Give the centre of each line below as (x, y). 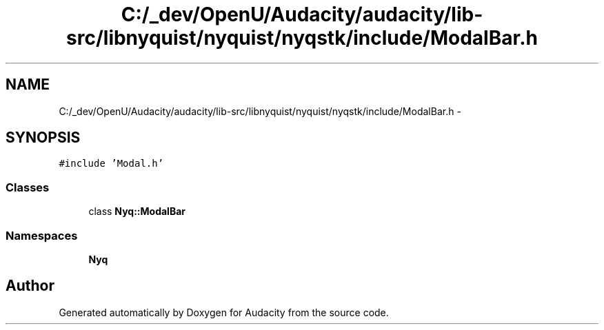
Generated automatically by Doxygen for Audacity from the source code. (224, 312)
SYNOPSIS (43, 138)
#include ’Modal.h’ (111, 164)
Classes (28, 187)
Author (30, 286)
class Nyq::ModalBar (137, 212)
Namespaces (42, 235)
